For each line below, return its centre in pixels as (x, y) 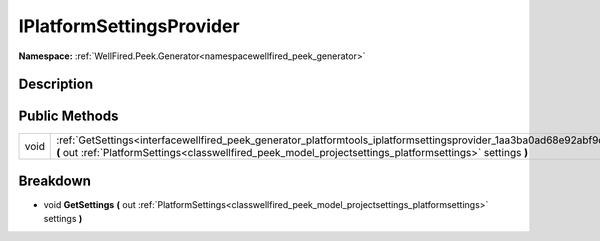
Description (56, 84)
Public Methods (68, 116)
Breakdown (55, 180)
